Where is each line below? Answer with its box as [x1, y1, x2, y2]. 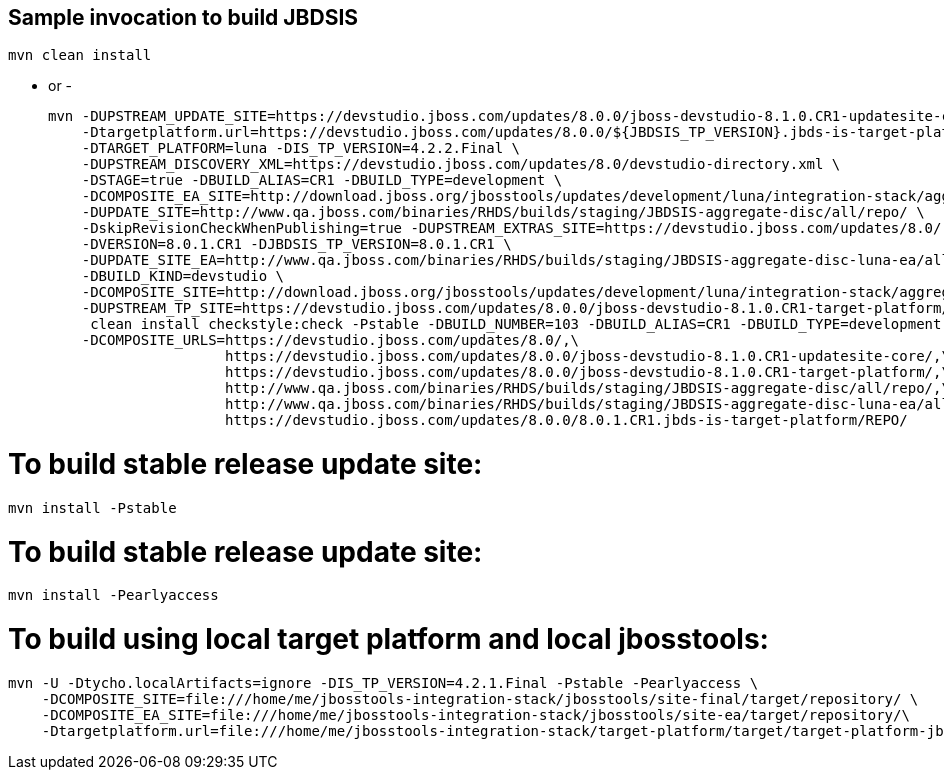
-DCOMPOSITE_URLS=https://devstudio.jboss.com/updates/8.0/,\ [81, 332, 580, 349]
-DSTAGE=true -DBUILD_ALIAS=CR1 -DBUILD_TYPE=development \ [81, 172, 563, 189]
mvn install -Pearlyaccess [8, 587, 219, 604]
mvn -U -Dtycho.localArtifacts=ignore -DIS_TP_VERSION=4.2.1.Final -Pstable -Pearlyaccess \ [8, 674, 759, 691]
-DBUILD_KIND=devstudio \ [81, 268, 285, 285]
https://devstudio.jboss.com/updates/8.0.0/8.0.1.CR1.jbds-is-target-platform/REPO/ [225, 412, 908, 429]
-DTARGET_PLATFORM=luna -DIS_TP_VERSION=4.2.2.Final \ [81, 140, 521, 157]
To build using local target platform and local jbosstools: [8, 622, 769, 657]
